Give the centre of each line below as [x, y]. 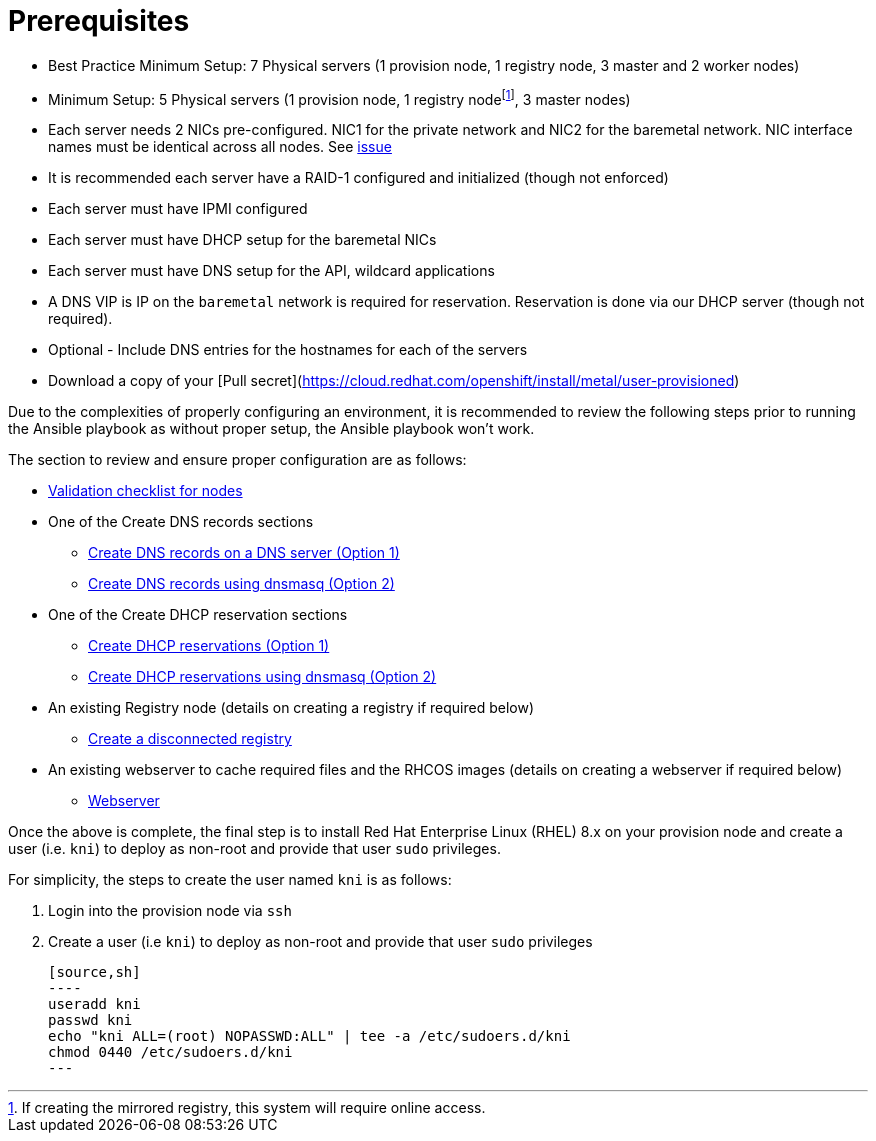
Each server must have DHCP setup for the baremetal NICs [242, 240]
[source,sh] [94, 972]
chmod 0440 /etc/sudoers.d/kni [170, 1052]
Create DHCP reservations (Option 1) [209, 646]
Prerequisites [99, 21]
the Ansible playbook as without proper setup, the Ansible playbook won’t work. [271, 429]
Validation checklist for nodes [145, 491]
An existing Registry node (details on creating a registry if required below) [291, 708]
